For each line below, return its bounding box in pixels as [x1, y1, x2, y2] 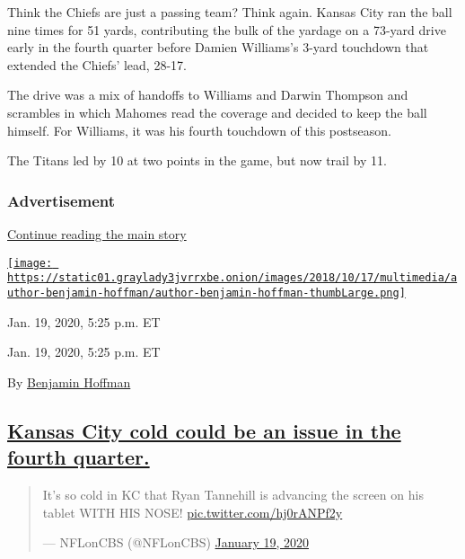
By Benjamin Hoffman [7, 372, 131, 391]
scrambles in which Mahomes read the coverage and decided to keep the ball [7, 102, 427, 121]
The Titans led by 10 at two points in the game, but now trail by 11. [7, 151, 387, 170]
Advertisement [7, 189, 116, 211]
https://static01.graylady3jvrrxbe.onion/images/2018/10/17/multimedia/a [7, 271, 458, 285]
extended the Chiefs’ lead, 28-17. [7, 55, 187, 74]
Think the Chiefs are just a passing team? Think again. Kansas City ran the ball [7, 3, 452, 21]
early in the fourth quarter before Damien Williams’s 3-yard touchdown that [7, 38, 429, 57]
